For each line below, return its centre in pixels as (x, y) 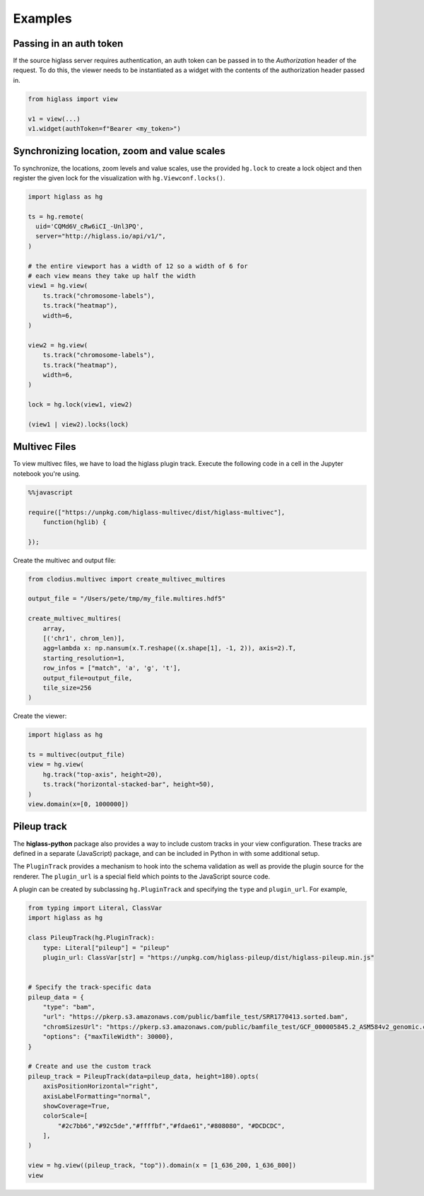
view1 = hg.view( (58, 286)
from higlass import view (73, 99)
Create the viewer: (40, 716)
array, (54, 628)
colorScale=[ (65, 1116)
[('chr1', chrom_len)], (84, 638)
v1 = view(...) (54, 119)
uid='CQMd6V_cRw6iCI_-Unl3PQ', (90, 227)
